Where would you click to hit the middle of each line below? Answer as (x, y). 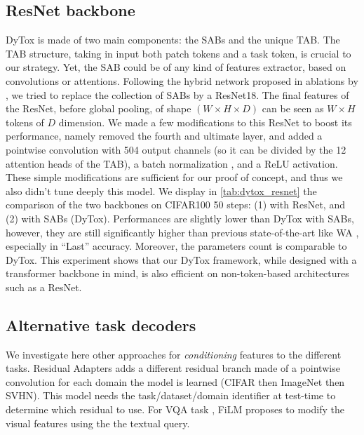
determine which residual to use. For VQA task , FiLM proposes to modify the (175, 409)
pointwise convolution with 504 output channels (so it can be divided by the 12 (176, 149)
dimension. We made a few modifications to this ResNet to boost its (205, 122)
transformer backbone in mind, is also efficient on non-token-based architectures (177, 273)
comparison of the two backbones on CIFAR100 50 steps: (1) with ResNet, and (175, 205)
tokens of (25, 122)
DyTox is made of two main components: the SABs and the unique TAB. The (173, 40)
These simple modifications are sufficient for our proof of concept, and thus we (174, 177)
